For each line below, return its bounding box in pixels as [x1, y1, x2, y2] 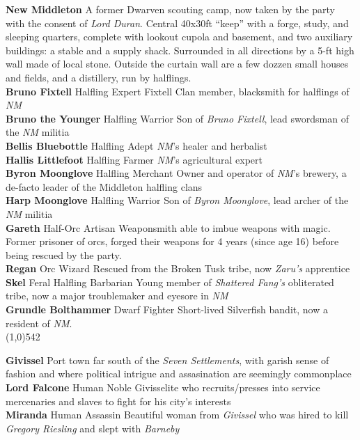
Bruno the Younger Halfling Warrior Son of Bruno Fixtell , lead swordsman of [6, 111, 349, 125]
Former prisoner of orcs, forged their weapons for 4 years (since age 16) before [6, 234, 339, 249]
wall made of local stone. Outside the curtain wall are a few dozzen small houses [6, 56, 349, 71]
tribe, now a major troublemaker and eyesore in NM [6, 288, 228, 303]
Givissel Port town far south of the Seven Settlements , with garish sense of [6, 352, 329, 367]
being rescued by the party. [6, 247, 122, 262]
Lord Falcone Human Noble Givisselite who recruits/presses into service [6, 380, 320, 395]
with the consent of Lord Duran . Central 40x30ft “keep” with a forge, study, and [6, 15, 349, 30]
